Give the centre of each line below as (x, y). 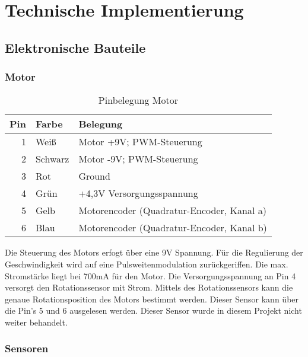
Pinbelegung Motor (138, 100)
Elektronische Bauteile (75, 47)
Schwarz (52, 159)
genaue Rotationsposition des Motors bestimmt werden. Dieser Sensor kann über (152, 299)
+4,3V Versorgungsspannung (138, 193)
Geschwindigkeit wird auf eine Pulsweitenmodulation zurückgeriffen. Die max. (147, 264)
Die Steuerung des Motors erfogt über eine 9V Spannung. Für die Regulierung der (154, 252)
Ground (94, 176)
